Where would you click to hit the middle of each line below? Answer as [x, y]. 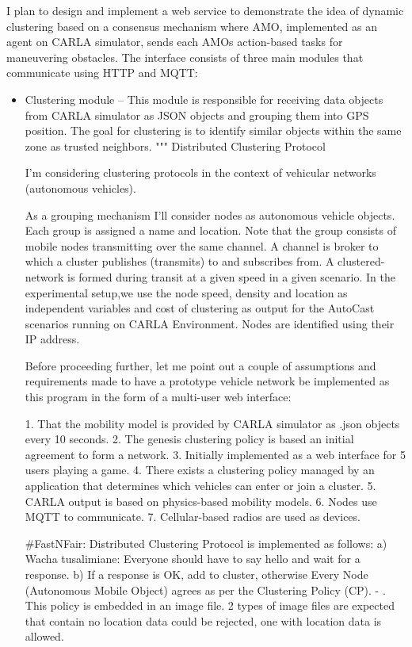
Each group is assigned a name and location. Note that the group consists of [210, 230]
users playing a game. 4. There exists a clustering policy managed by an [200, 470]
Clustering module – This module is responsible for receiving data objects [204, 99]
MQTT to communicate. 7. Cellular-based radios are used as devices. [193, 517]
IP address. [52, 339]
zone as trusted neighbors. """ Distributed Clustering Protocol [175, 145]
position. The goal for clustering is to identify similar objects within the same [213, 130]
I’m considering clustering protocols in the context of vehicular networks [200, 172]
